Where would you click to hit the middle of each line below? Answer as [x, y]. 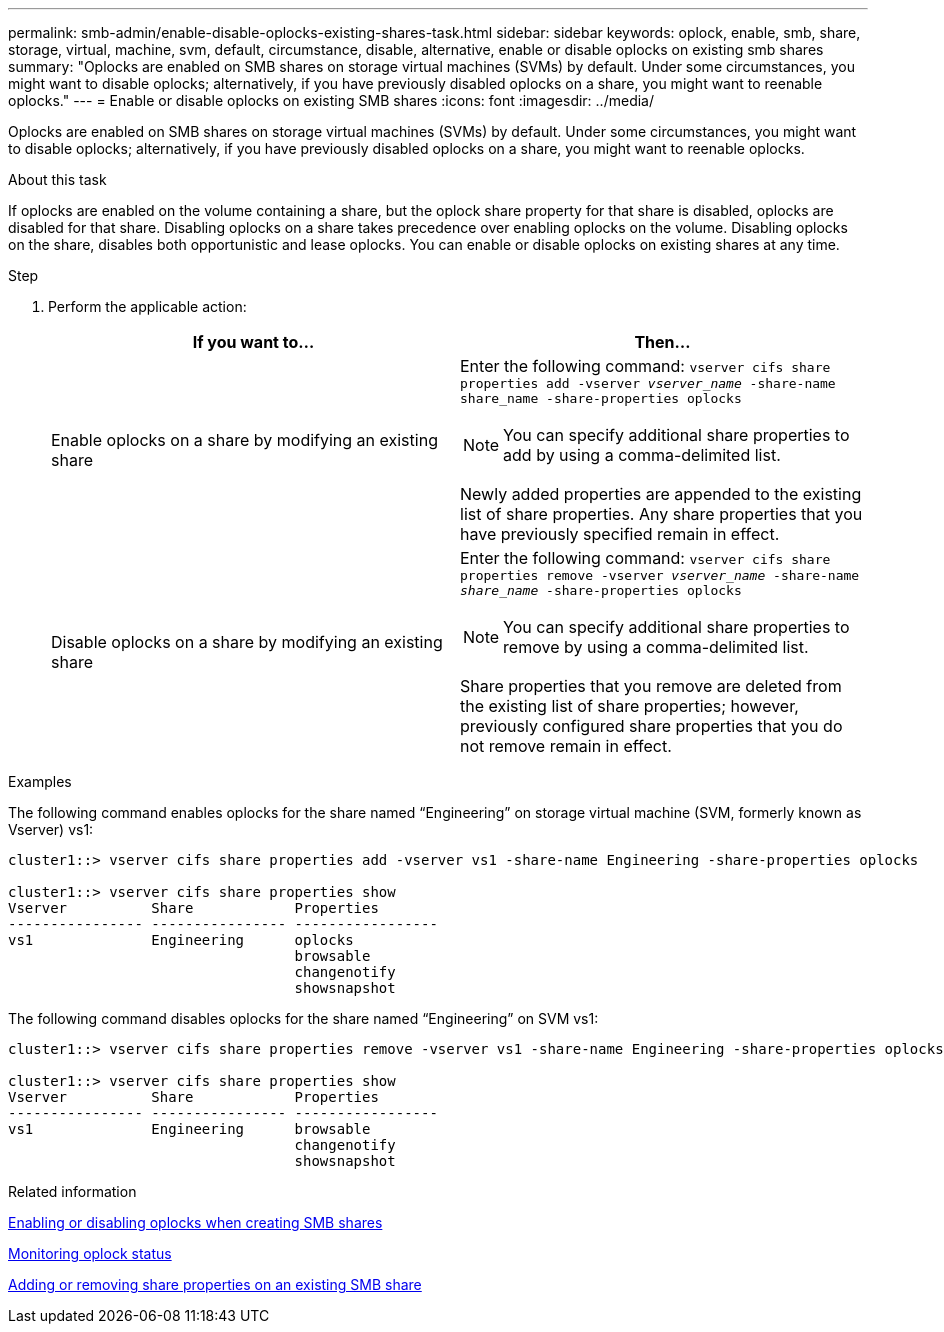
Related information [72, 1191]
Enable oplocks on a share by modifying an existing [244, 440]
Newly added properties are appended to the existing [661, 494]
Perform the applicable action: [147, 306]
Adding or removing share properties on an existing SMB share [215, 1284]
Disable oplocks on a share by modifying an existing [247, 642]
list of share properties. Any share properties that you [661, 514]
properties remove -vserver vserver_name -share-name [660, 575]
